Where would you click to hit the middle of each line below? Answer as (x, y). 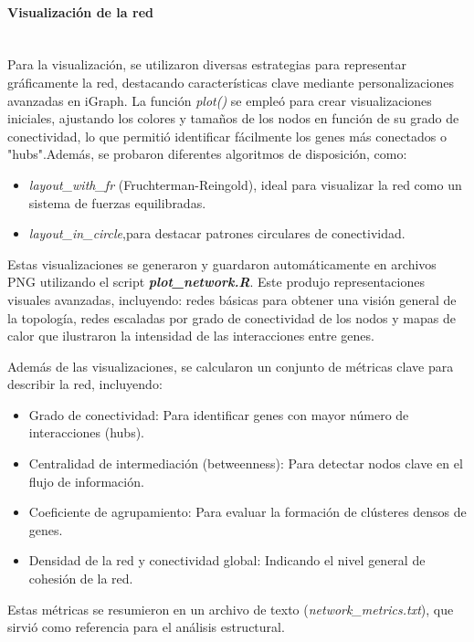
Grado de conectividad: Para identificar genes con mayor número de (219, 414)
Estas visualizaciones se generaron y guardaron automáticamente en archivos (222, 263)
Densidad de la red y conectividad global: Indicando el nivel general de (227, 560)
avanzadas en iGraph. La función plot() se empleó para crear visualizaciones (220, 100)
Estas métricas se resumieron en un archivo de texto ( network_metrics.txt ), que (231, 609)
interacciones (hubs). (86, 432)
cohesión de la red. (81, 579)
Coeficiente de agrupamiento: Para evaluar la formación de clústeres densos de (248, 512)
